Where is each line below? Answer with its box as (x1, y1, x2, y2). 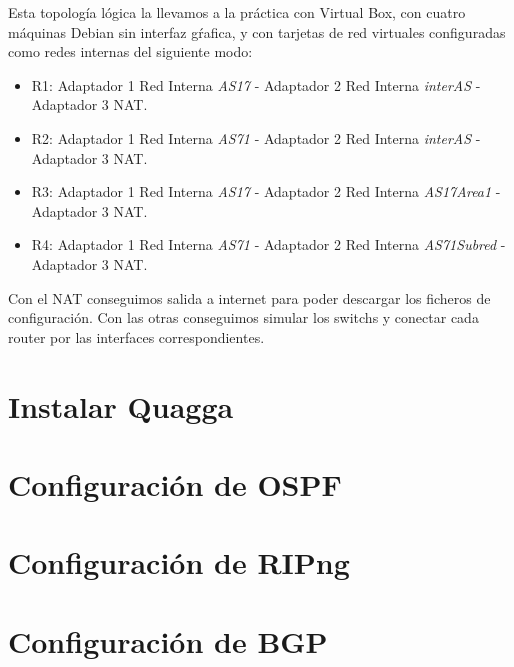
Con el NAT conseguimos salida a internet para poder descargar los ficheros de (8, 287, 491, 308)
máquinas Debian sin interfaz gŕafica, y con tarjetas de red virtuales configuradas (8, 21, 506, 42)
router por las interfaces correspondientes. (8, 326, 265, 347)
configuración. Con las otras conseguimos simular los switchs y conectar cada (8, 307, 479, 328)
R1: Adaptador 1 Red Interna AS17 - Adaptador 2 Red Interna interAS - (31, 74, 481, 95)
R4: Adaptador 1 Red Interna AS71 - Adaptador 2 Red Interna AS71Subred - (31, 234, 506, 255)
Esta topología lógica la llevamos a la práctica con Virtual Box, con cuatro (8, 2, 466, 22)
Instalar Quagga (8, 385, 234, 426)
